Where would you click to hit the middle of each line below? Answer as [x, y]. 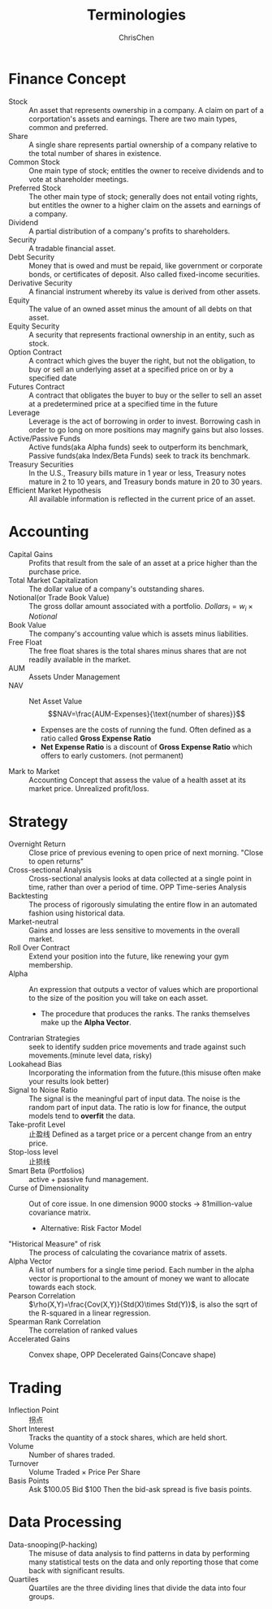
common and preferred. [69, 127]
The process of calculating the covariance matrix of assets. [128, 1253]
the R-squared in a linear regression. [90, 1313]
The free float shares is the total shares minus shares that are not [138, 651]
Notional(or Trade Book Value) [59, 597]
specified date [53, 378]
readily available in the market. [80, 659]
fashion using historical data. [77, 913]
